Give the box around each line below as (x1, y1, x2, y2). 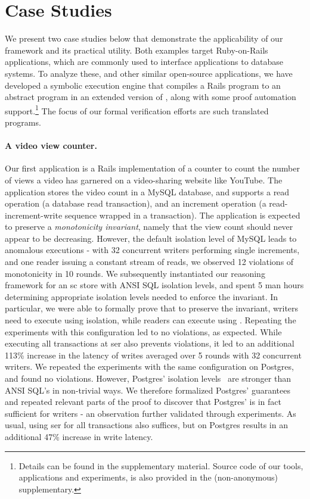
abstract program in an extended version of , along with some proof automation (5, 91, 296, 103)
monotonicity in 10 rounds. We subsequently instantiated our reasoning (5, 267, 265, 279)
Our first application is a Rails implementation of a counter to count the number (5, 162, 300, 174)
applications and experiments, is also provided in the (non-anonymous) (18, 471, 278, 484)
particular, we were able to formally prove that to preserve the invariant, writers (5, 302, 299, 314)
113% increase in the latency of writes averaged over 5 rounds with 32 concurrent (5, 348, 302, 361)
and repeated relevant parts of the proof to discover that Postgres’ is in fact (5, 395, 281, 408)
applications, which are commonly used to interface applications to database (5, 55, 284, 68)
